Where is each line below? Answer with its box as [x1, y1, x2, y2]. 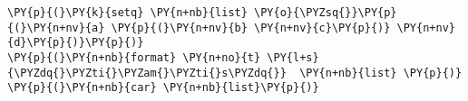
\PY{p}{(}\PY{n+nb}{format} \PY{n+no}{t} [7, 50, 261, 64]
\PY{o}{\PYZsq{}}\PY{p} [254, 6, 397, 19]
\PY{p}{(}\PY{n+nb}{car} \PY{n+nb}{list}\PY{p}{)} [7, 81, 319, 95]
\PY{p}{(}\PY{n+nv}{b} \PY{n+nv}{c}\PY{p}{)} [111, 21, 391, 34]
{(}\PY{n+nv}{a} [7, 21, 105, 34]
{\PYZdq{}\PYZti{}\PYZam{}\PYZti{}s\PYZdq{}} [7, 66, 287, 79]
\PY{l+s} [267, 50, 319, 64]
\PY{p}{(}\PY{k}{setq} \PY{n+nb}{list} [7, 6, 248, 19]
